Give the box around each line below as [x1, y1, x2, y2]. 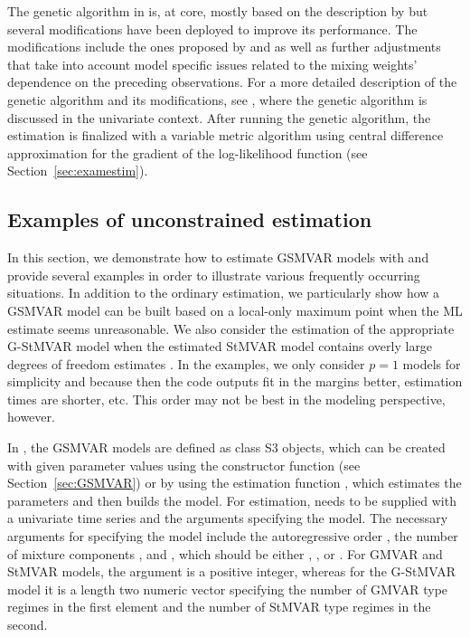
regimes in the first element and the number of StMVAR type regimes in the [7, 597, 431, 616]
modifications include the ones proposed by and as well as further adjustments [7, 37, 441, 56]
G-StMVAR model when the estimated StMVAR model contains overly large [7, 337, 433, 356]
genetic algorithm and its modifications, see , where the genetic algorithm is [7, 90, 428, 109]
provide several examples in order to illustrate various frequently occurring [7, 265, 420, 284]
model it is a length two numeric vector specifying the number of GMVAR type [7, 579, 448, 598]
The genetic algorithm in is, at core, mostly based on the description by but [7, 2, 428, 20]
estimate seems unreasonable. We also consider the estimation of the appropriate [7, 318, 455, 338]
